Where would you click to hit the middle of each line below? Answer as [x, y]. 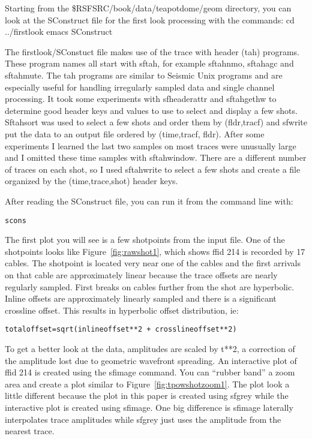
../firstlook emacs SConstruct [59, 31]
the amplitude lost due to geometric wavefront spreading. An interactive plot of [151, 360]
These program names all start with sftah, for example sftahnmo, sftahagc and [149, 63]
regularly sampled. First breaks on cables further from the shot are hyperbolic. [150, 286]
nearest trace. [30, 431]
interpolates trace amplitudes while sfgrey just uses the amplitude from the [143, 419]
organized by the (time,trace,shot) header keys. [91, 181]
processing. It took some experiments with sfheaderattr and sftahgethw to [141, 99]
